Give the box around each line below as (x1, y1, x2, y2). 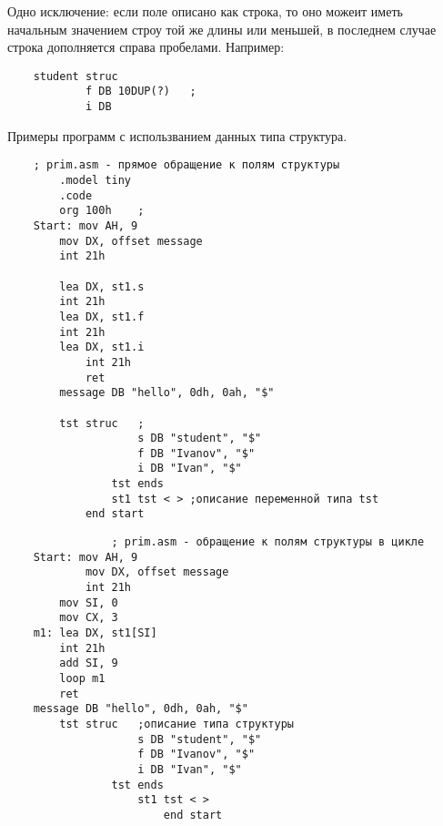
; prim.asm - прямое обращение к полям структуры (33, 158, 340, 172)
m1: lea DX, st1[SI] (33, 627, 157, 640)
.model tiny (59, 174, 132, 187)
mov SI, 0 (59, 596, 118, 609)
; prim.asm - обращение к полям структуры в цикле (111, 535, 425, 549)
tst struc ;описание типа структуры (59, 717, 294, 730)
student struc (33, 69, 118, 83)
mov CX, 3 (59, 611, 118, 625)
